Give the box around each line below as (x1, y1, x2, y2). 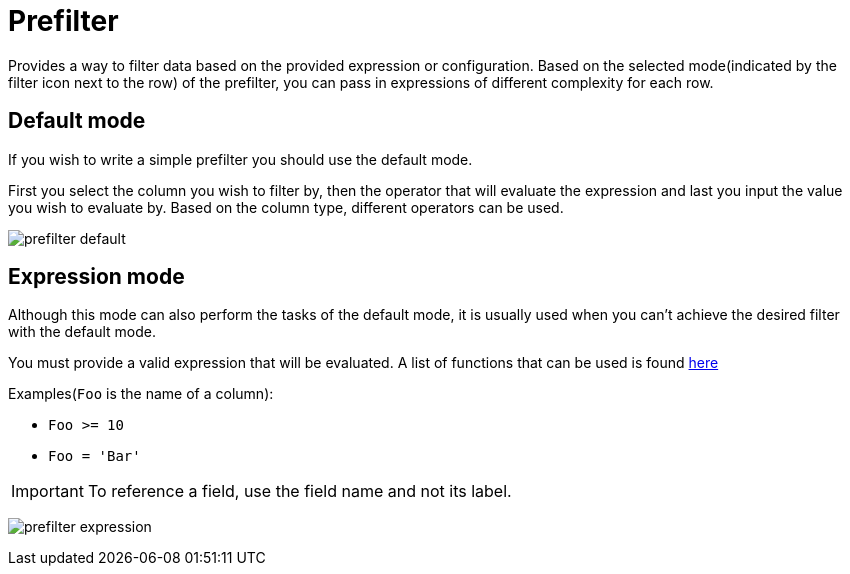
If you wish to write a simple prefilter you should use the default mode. (8, 150, 473, 168)
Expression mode (8, 264, 185, 290)
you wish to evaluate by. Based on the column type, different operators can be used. (8, 198, 564, 216)
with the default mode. (8, 323, 156, 341)
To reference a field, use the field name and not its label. (87, 481, 512, 502)
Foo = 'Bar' (48, 448, 141, 465)
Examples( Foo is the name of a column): (8, 385, 274, 403)
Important (11, 481, 84, 502)
